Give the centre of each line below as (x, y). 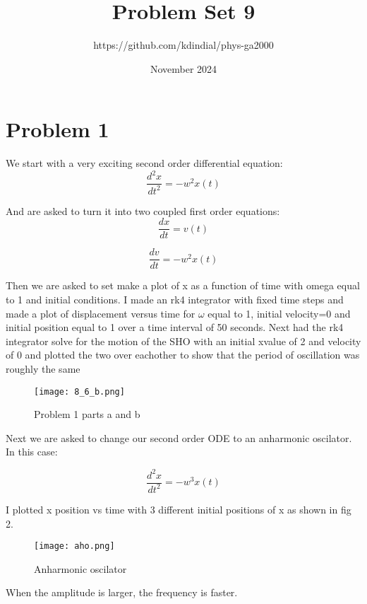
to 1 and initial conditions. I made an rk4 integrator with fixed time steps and (175, 300)
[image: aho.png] (74, 546)
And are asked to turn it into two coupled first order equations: (143, 210)
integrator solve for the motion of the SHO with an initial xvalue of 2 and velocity (183, 341)
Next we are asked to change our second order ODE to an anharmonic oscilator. (179, 437)
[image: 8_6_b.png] (79, 391)
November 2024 (183, 68)
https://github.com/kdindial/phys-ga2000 (183, 45)
